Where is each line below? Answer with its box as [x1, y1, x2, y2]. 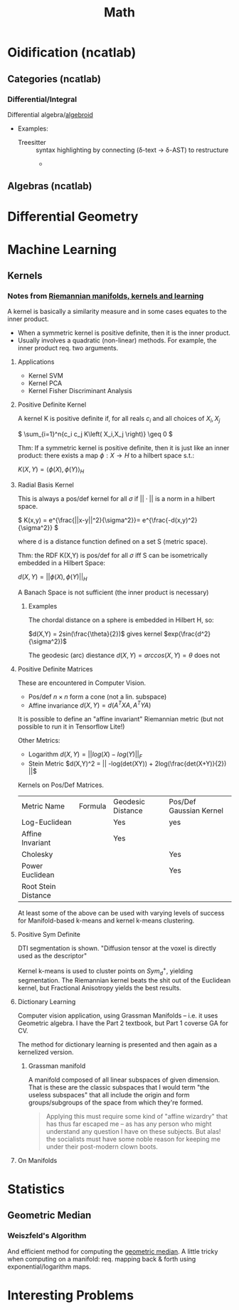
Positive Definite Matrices [17, 664, 93, 673]
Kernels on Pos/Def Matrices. [17, 781, 105, 789]
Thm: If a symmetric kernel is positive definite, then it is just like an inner [17, 444, 230, 452]
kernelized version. [17, 1047, 74, 1056]
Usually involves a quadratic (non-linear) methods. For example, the [17, 336, 217, 345]
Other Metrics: [17, 736, 60, 745]
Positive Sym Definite [17, 930, 80, 939]
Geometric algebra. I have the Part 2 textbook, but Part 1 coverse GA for [17, 1018, 229, 1027]
